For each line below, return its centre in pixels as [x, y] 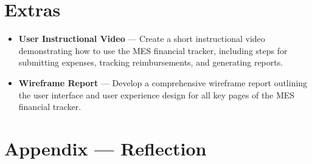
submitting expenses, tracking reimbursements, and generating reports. [151, 62]
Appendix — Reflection [106, 148]
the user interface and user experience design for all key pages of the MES [157, 94]
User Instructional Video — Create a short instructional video [142, 39]
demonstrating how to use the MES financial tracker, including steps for [153, 50]
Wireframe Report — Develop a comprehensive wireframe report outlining [163, 82]
